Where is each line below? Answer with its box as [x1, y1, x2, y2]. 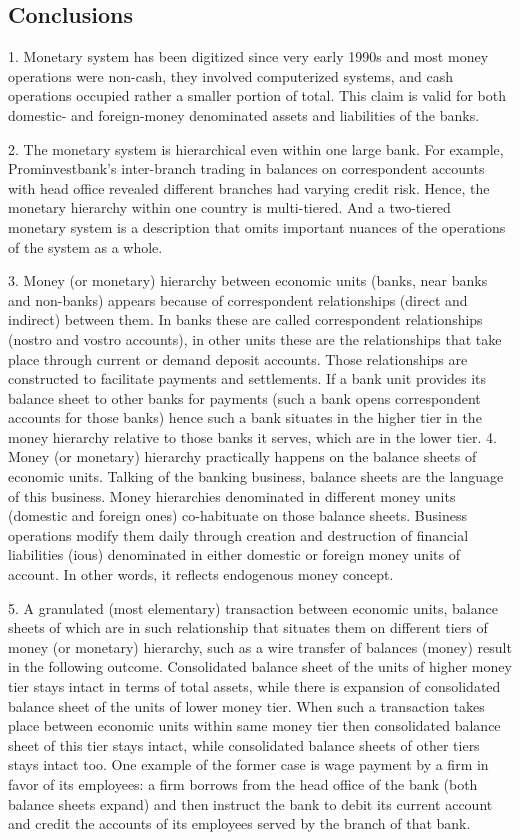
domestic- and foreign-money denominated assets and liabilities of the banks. [8, 104, 480, 125]
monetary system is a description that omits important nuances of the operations [8, 216, 506, 237]
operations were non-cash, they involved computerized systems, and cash [8, 65, 454, 86]
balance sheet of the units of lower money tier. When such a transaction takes [8, 695, 485, 716]
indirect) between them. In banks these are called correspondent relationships [8, 309, 483, 330]
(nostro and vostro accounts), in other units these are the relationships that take [8, 328, 502, 349]
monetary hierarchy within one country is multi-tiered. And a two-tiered [8, 197, 451, 218]
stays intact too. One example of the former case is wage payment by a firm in [8, 754, 489, 775]
